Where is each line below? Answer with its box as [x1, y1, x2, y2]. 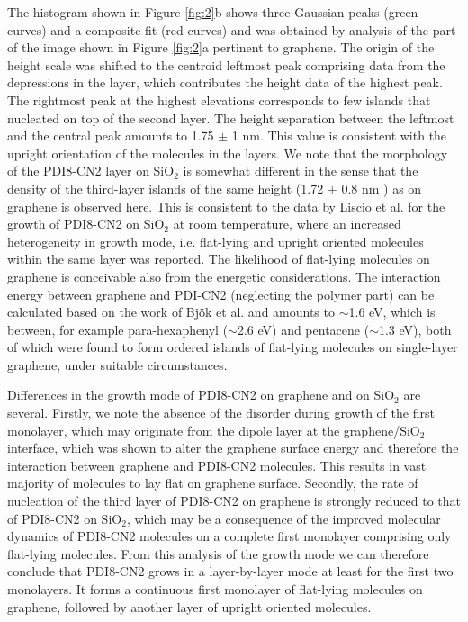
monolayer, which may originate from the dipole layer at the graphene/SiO [7, 420, 420, 439]
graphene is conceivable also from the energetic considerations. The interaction [7, 266, 441, 285]
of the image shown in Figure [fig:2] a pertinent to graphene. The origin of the [7, 38, 435, 57]
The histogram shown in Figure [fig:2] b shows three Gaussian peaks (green [7, 3, 418, 21]
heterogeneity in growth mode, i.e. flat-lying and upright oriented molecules [7, 231, 424, 250]
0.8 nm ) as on [341, 178, 422, 197]
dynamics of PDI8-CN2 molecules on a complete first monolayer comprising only [7, 527, 452, 545]
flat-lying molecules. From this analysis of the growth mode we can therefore [7, 544, 429, 563]
